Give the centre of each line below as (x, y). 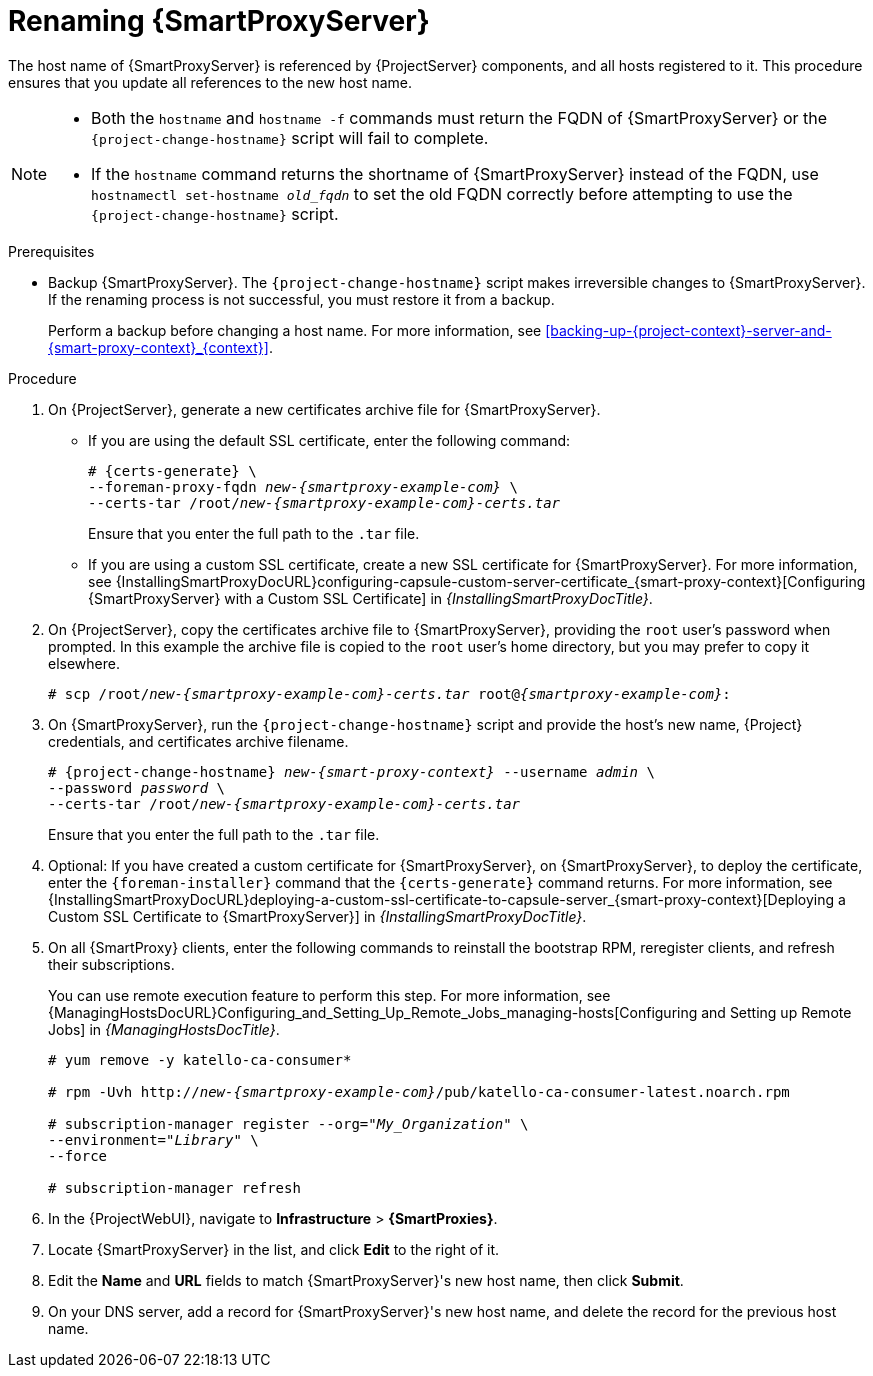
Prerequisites (51, 251)
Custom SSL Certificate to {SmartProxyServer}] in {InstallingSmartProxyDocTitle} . (317, 916)
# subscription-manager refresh (174, 1187)
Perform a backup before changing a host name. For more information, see (295, 330)
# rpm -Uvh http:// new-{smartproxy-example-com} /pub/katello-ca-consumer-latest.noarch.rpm (419, 1091)
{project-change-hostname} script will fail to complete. (290, 137)
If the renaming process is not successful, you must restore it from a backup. (301, 299)
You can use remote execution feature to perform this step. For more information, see (329, 995)
